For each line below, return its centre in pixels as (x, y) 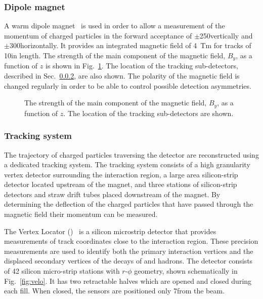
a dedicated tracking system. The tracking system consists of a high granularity (127, 164)
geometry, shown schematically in (186, 271)
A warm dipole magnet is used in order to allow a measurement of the (115, 26)
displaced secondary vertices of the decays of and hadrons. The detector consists (128, 261)
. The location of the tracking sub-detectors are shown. (148, 113)
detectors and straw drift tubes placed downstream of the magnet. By (112, 194)
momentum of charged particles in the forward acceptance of (98, 35)
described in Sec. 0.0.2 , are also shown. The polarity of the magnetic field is (122, 76)
